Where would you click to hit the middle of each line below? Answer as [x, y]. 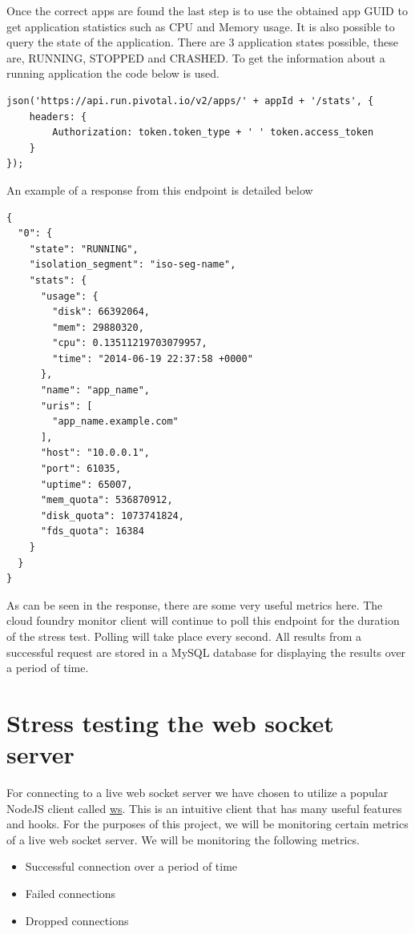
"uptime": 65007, [87, 484]
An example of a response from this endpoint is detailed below [160, 189]
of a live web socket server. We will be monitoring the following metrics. [183, 839]
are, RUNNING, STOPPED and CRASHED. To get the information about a [196, 57]
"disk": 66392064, [101, 312]
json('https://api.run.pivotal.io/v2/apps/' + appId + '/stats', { [190, 101]
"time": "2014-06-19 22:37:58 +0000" [153, 358]
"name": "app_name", [95, 391]
